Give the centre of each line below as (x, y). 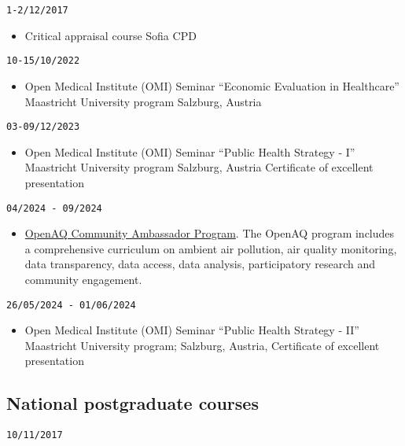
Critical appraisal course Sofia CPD (110, 35)
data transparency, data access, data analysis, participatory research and (200, 264)
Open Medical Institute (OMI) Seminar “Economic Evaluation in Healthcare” (212, 85)
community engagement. (83, 279)
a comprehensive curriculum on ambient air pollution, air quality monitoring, (211, 248)
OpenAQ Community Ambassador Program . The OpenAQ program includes (210, 233)
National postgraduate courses (133, 403)
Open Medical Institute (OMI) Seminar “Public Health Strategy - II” (192, 330)
